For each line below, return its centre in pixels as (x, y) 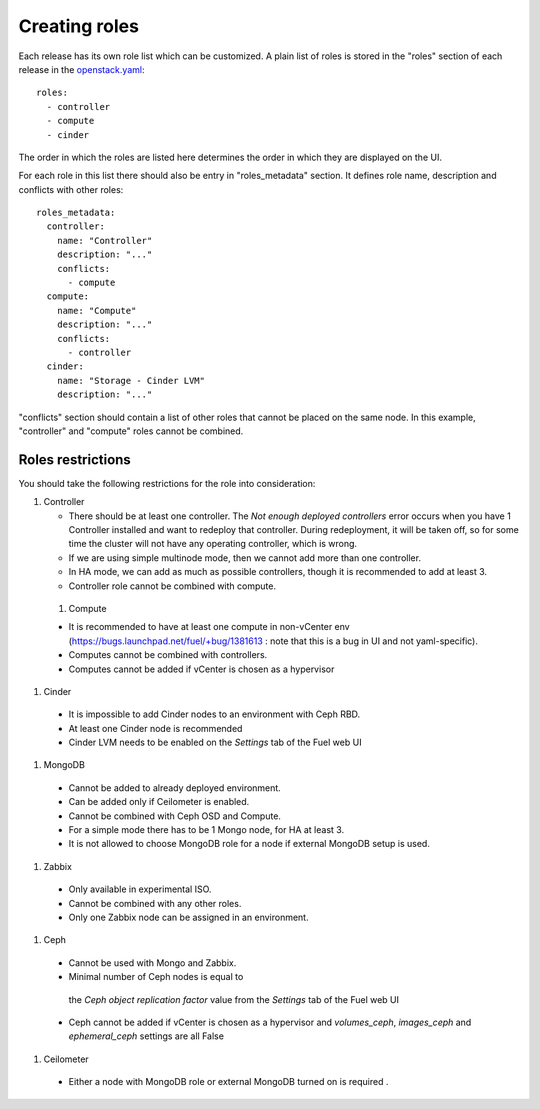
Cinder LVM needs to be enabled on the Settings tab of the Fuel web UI (215, 742)
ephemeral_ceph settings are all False (146, 1036)
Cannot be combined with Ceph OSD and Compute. (175, 816)
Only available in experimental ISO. (140, 889)
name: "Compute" (96, 310)
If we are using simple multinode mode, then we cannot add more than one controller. (245, 557)
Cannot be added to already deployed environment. (175, 787)
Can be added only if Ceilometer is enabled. (159, 802)
